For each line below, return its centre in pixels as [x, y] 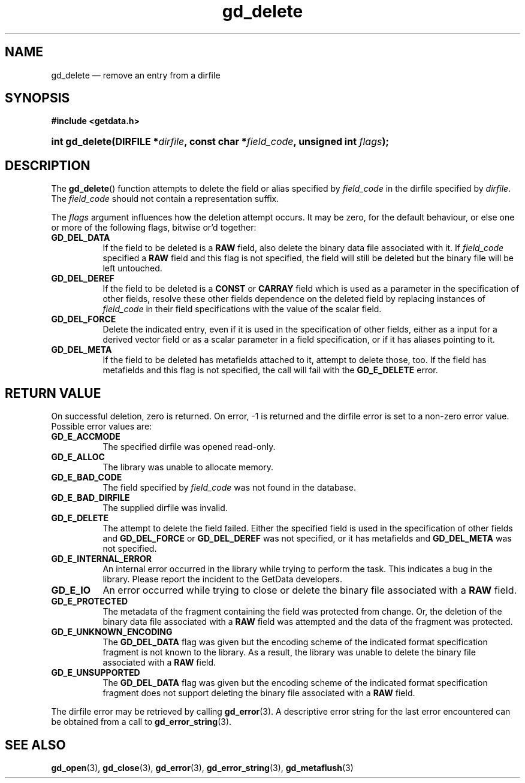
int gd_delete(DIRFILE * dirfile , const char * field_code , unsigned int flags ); [220, 142]
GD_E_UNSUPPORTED [96, 673]
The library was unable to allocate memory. [188, 467]
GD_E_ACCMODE [86, 437]
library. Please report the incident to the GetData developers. [223, 579]
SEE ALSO [35, 745]
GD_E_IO [71, 590]
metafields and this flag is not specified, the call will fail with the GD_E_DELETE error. [270, 370]
